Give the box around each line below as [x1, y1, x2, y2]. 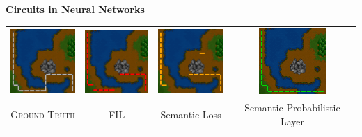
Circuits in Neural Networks [6, 2, 145, 16]
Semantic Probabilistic [244, 100, 340, 115]
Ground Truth [10, 107, 75, 121]
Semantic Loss [160, 107, 221, 121]
